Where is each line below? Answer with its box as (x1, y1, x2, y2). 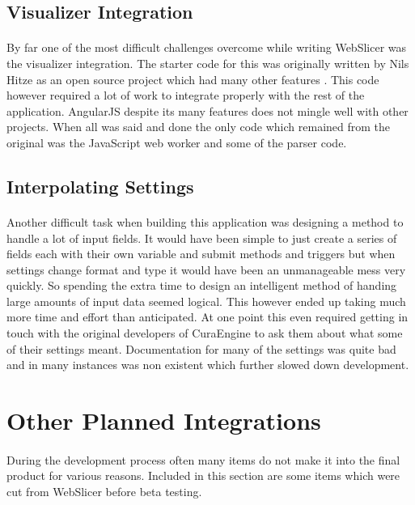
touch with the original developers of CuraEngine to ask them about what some (6, 325, 403, 342)
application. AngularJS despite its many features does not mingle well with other (6, 102, 409, 119)
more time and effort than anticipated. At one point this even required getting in (6, 308, 409, 325)
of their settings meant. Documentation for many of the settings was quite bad (6, 340, 396, 357)
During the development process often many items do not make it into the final (6, 451, 400, 468)
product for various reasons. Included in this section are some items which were (6, 467, 400, 484)
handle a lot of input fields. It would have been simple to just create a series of (6, 229, 397, 246)
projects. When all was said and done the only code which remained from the (6, 118, 391, 135)
